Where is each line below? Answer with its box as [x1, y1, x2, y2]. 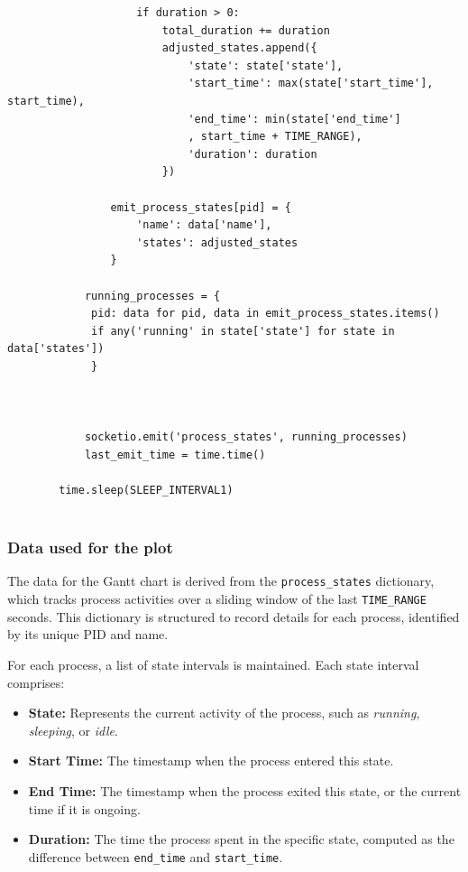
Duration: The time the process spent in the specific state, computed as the [28, 830, 454, 849]
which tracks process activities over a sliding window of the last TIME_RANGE [7, 589, 427, 608]
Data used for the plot [7, 536, 173, 559]
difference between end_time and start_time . [28, 847, 283, 866]
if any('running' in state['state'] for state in [91, 324, 395, 338]
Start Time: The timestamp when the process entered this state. [28, 751, 394, 770]
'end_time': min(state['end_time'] [188, 112, 401, 125]
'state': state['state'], [188, 59, 344, 72]
